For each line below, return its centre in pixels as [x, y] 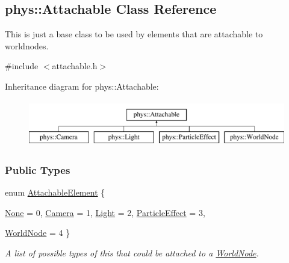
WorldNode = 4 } [38, 233]
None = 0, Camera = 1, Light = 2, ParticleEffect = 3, [105, 212]
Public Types [38, 169]
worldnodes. [27, 45]
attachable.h [75, 66]
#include [22, 66]
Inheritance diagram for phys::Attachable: [82, 86]
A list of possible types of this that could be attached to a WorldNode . [132, 252]
